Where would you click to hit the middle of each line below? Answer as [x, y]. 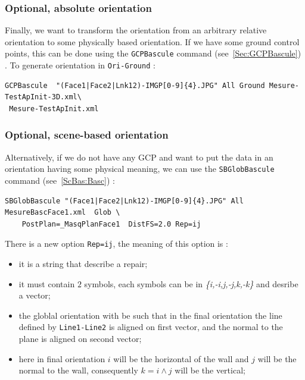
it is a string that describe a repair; [83, 263]
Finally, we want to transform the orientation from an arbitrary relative [136, 30]
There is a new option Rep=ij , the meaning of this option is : [116, 244]
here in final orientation [62, 358]
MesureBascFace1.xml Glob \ [63, 213]
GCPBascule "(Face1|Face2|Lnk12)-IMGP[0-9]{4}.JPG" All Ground [135, 85]
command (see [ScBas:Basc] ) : [60, 180]
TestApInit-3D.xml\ [43, 97]
